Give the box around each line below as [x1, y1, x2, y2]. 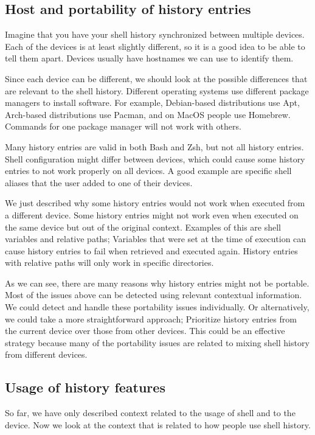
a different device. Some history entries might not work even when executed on [5, 208, 299, 221]
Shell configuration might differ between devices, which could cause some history [5, 152, 305, 165]
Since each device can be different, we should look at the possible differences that [5, 72, 308, 85]
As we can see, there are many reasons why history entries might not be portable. [5, 276, 310, 289]
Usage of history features [5, 378, 165, 397]
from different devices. [5, 348, 88, 361]
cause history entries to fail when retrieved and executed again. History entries [5, 244, 298, 257]
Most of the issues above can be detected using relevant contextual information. [5, 288, 302, 301]
